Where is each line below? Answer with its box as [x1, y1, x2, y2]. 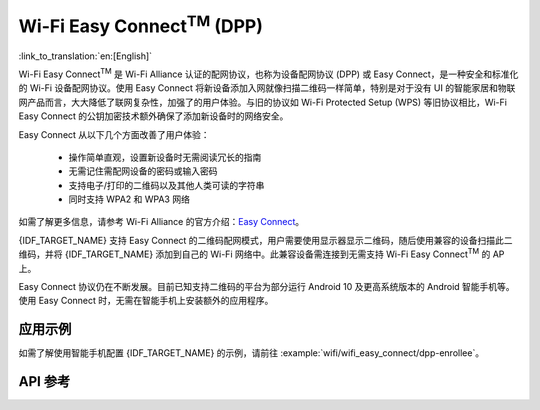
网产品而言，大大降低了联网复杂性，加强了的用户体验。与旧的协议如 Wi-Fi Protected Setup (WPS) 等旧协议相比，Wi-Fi [18, 96, 507, 108]
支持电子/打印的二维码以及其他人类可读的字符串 [68, 179, 265, 191]
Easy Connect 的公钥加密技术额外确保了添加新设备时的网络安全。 [18, 110, 289, 122]
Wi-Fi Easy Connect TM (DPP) [18, 11, 264, 37]
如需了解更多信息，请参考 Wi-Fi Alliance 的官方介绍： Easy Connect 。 [18, 216, 305, 228]
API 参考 [18, 373, 71, 390]
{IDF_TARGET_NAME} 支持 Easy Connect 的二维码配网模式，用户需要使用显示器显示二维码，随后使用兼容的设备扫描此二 [18, 234, 514, 246]
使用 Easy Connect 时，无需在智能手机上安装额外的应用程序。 [18, 295, 274, 307]
